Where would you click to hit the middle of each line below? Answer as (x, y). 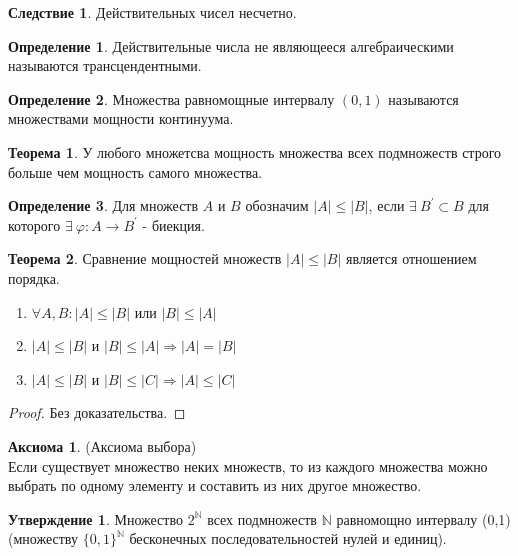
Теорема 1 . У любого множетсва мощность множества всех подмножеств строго (255, 151)
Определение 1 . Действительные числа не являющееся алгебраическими (231, 45)
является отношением (411, 258)
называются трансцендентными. (105, 65)
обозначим (277, 205)
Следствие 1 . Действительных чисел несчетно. (152, 12)
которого (34, 224)
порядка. (34, 277)
